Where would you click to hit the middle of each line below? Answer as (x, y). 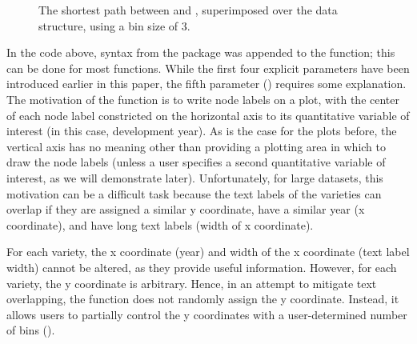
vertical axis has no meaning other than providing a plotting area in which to (196, 146)
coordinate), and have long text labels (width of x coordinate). (160, 224)
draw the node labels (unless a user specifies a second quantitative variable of (196, 162)
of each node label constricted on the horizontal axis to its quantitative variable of (208, 115)
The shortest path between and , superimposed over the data (188, 10)
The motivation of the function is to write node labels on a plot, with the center (203, 99)
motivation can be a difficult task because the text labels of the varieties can (194, 193)
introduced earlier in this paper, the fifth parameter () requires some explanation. (206, 84)
